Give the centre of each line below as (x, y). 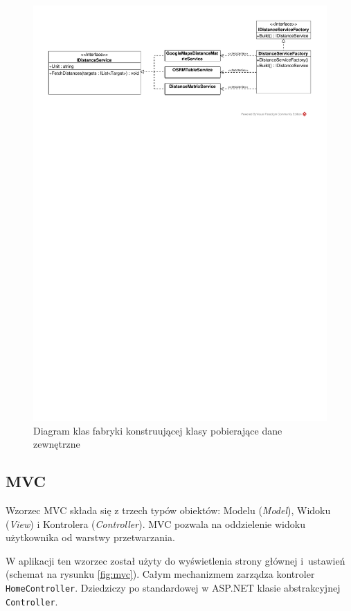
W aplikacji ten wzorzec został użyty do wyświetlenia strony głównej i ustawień (175, 560)
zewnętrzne (57, 444)
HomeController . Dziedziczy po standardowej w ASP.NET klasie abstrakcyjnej (173, 587)
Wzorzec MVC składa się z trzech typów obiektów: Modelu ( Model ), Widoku (168, 510)
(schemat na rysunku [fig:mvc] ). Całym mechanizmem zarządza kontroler (160, 574)
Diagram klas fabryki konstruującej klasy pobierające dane (158, 430)
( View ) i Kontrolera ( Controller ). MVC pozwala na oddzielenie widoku (155, 523)
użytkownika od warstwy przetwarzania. (90, 537)
